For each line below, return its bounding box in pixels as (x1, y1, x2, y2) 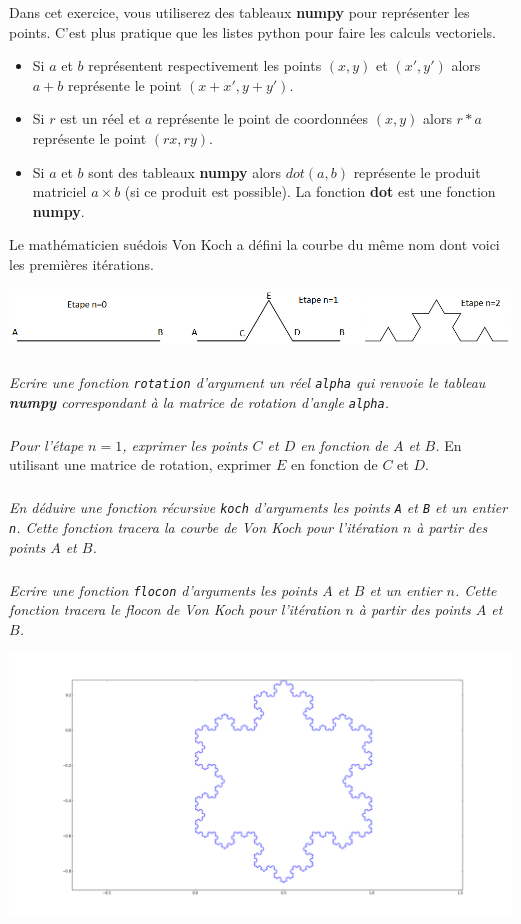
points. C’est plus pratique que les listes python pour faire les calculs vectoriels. (9, 21, 496, 42)
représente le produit (353, 161, 481, 182)
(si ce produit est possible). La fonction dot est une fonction (124, 181, 496, 202)
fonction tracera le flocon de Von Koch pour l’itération (9, 599, 341, 620)
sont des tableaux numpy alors (88, 161, 282, 182)
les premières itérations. (9, 253, 154, 274)
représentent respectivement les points (88, 55, 322, 76)
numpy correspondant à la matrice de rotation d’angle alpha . (9, 391, 389, 412)
